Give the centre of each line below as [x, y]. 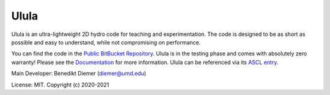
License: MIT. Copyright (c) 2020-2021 [60, 85]
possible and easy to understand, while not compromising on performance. [106, 42]
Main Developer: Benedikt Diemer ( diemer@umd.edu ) [79, 74]
